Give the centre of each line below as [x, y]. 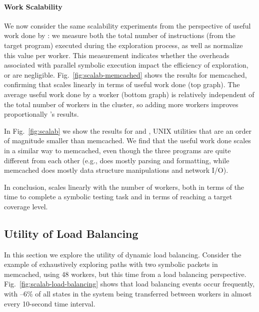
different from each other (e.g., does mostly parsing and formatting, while [117, 160]
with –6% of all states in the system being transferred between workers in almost [128, 294]
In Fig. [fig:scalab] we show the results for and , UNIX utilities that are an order [128, 130]
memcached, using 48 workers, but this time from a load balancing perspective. [125, 274]
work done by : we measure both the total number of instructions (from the [120, 35]
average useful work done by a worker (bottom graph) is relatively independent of [129, 94]
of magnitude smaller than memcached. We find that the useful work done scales [127, 140]
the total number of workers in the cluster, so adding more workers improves [121, 104]
